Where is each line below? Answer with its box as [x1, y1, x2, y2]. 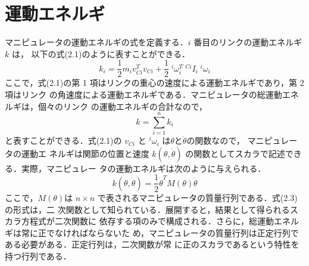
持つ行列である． [5, 249, 71, 262]
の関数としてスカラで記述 [185, 147, 285, 159]
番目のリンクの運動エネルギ [193, 36, 302, 48]
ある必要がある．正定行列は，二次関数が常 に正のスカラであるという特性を [5, 238, 299, 250]
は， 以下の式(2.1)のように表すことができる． [11, 47, 191, 60]
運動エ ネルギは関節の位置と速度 [21, 147, 149, 159]
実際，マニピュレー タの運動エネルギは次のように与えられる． [21, 162, 266, 174]
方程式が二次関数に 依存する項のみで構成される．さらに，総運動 [21, 215, 274, 227]
